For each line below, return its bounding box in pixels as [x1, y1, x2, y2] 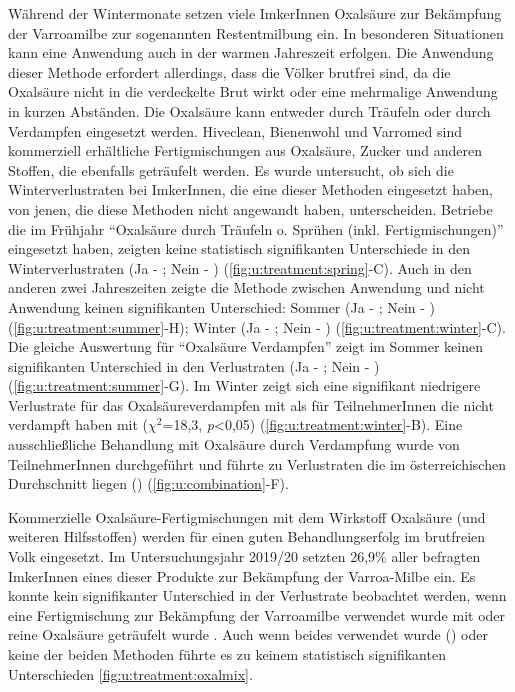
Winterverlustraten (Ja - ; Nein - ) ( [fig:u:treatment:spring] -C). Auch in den [8, 257, 472, 278]
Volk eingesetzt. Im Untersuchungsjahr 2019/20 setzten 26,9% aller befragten [8, 546, 481, 567]
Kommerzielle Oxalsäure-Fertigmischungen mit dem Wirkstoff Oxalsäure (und [8, 506, 486, 527]
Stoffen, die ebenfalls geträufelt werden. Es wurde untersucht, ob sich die [8, 159, 454, 180]
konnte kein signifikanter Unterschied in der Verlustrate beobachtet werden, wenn [8, 585, 507, 606]
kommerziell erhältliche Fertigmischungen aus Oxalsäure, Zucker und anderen [8, 140, 482, 161]
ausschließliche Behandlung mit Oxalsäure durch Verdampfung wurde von [8, 434, 460, 455]
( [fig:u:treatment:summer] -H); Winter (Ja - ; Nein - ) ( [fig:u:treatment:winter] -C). [8, 316, 506, 337]
